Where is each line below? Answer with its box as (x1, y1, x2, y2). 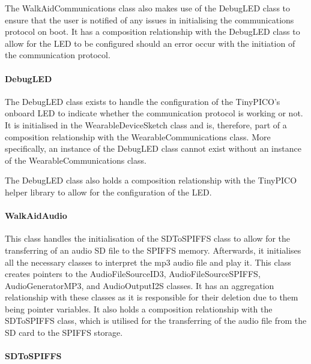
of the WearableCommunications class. (5, 154, 146, 166)
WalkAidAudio (5, 209, 67, 222)
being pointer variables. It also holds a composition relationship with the (5, 302, 273, 315)
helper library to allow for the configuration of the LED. (5, 185, 212, 198)
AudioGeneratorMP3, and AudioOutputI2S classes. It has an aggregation (5, 279, 274, 291)
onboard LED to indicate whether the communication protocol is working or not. (5, 107, 303, 119)
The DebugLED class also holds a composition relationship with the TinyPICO (5, 174, 297, 186)
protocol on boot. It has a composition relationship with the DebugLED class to (5, 25, 300, 38)
